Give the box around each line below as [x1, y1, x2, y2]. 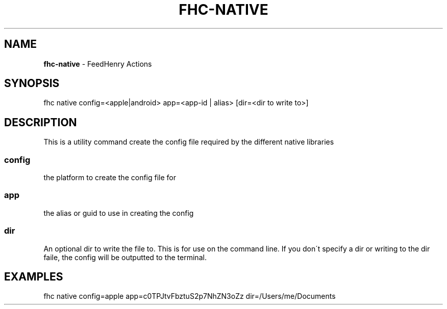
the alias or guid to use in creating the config [43, 208, 194, 217]
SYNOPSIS [4, 77, 60, 90]
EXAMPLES [4, 270, 63, 283]
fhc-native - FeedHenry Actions [43, 59, 152, 68]
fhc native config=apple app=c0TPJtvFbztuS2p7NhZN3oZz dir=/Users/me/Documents [43, 292, 336, 301]
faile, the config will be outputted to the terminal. [43, 252, 207, 262]
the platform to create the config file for [43, 173, 176, 182]
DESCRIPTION [4, 116, 77, 129]
